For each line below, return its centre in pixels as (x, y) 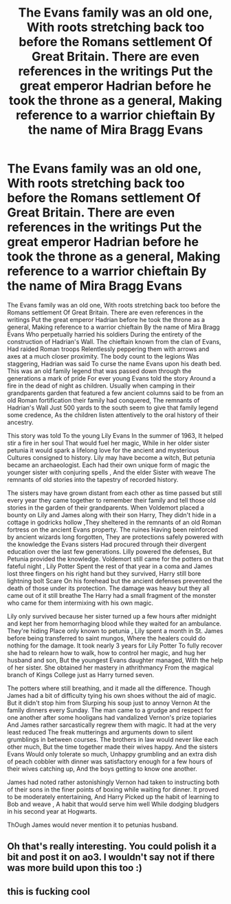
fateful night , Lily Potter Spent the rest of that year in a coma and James (110, 566)
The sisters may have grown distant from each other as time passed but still (114, 493)
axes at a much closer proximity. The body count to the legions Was (103, 356)
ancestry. (21, 422)
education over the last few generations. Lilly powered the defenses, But (110, 551)
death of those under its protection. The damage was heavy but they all (108, 588)
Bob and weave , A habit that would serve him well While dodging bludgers (113, 804)
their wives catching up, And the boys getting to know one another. (102, 769)
